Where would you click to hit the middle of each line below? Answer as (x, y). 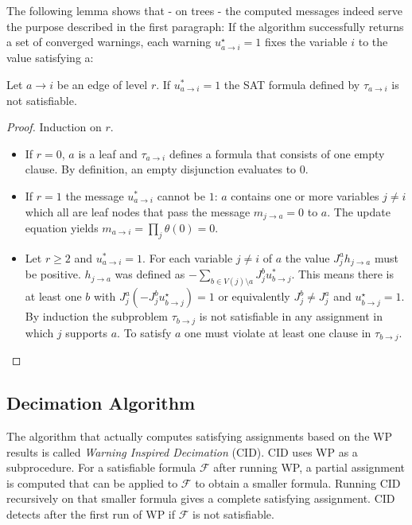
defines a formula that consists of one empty (277, 153)
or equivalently (254, 296)
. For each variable (188, 257)
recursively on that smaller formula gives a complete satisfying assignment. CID (201, 498)
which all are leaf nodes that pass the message (138, 211)
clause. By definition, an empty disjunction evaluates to (161, 169)
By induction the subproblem (97, 316)
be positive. (53, 274)
